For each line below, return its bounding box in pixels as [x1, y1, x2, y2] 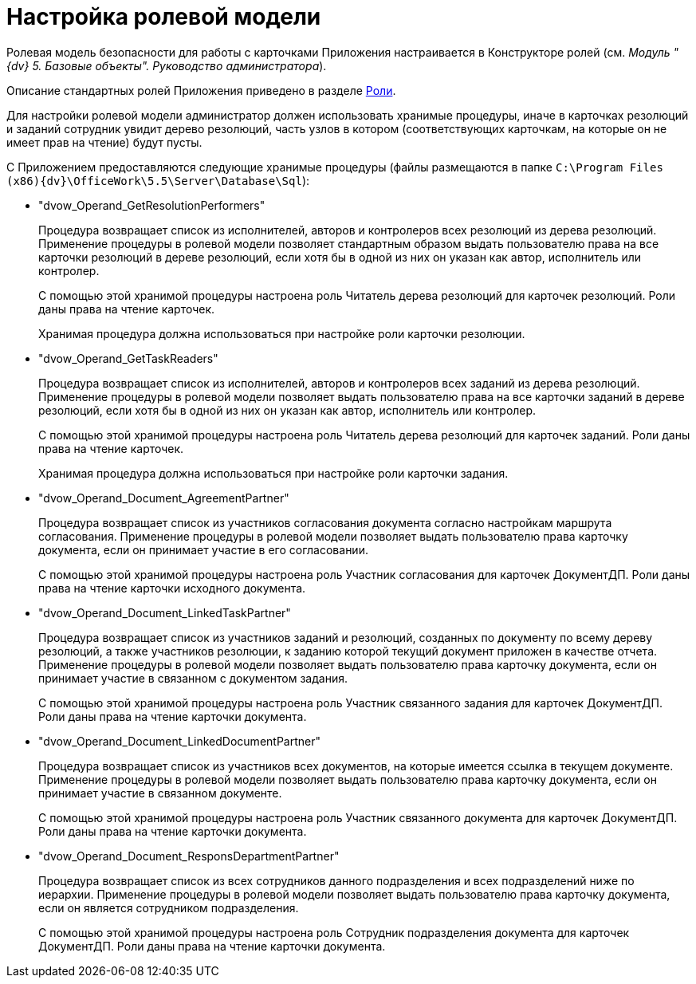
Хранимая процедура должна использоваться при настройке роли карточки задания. [38, 466, 509, 480]
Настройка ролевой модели [6, 3, 321, 30]
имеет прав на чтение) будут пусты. [6, 135, 203, 149]
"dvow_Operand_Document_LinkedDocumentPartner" [38, 734, 320, 748]
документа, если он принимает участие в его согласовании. [38, 542, 368, 557]
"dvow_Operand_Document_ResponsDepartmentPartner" [38, 848, 340, 863]
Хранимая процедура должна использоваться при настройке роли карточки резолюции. [38, 326, 525, 340]
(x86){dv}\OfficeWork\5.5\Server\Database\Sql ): [6, 173, 310, 187]
